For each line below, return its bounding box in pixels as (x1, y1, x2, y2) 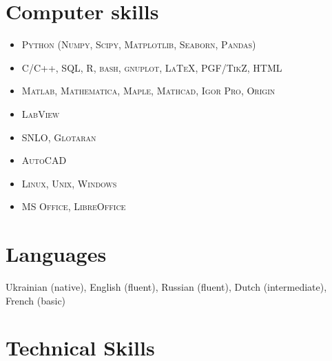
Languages (6, 240, 107, 268)
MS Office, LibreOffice (21, 199, 126, 214)
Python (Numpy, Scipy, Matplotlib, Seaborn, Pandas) (21, 37, 256, 52)
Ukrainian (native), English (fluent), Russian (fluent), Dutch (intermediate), (6, 280, 327, 293)
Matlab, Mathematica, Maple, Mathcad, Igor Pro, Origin (21, 83, 276, 98)
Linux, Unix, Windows (21, 176, 117, 190)
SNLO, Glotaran (21, 130, 96, 144)
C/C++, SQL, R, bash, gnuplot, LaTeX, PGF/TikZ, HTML (21, 60, 282, 74)
